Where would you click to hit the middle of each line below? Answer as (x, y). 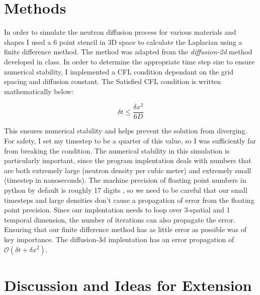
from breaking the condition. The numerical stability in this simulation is (117, 150)
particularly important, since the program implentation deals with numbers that (128, 160)
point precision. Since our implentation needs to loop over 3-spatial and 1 (117, 210)
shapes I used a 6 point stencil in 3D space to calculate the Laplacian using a (123, 42)
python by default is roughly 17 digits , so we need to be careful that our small (126, 190)
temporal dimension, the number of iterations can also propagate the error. (120, 219)
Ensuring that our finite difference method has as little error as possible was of (125, 229)
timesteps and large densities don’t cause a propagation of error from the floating (129, 200)
